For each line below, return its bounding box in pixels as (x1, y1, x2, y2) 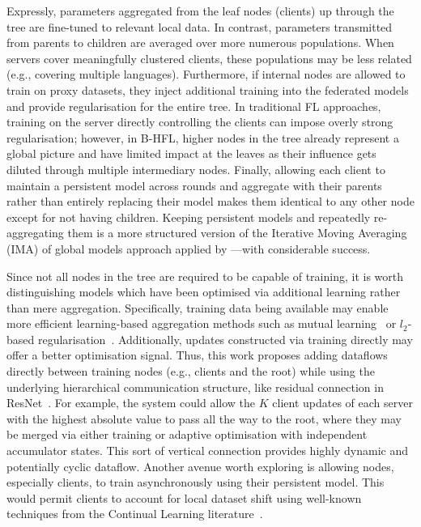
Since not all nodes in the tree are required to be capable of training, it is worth (6, 267, 404, 284)
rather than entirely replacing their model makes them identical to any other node (6, 193, 415, 210)
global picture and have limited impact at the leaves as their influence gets (6, 145, 376, 162)
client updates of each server (272, 394, 413, 411)
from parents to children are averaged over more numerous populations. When (6, 34, 394, 51)
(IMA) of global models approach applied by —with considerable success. (6, 240, 371, 257)
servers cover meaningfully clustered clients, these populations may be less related (6, 49, 412, 66)
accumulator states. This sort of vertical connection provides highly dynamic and (6, 442, 408, 459)
